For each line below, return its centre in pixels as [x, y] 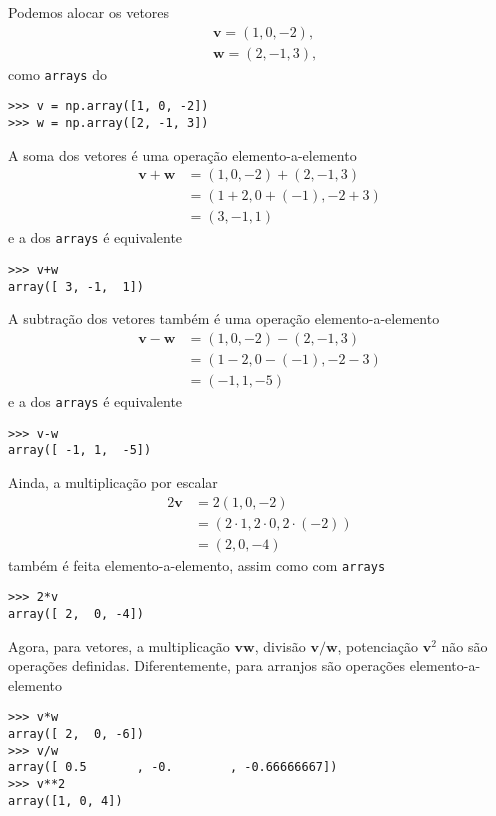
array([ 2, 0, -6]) [76, 734]
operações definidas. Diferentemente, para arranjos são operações [207, 665]
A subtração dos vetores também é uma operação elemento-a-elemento [224, 318]
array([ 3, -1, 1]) [76, 286]
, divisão [280, 645]
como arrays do [57, 73]
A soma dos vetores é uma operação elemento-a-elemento [182, 154]
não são [464, 645]
